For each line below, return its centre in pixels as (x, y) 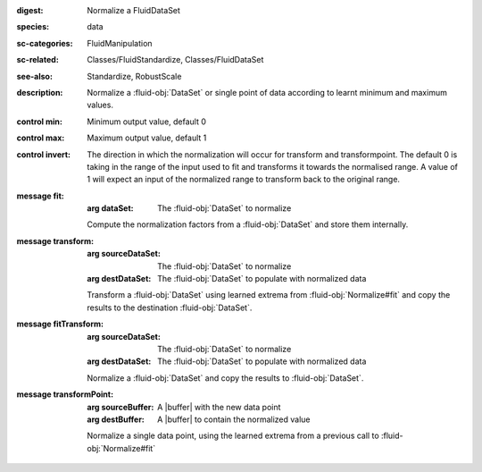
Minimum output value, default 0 (147, 122)
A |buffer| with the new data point (219, 407)
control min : (39, 122)
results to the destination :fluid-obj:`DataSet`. (170, 308)
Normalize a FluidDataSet (133, 10)
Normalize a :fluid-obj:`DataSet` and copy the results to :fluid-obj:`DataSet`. (225, 378)
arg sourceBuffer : (120, 407)
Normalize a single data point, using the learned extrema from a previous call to (233, 436)
